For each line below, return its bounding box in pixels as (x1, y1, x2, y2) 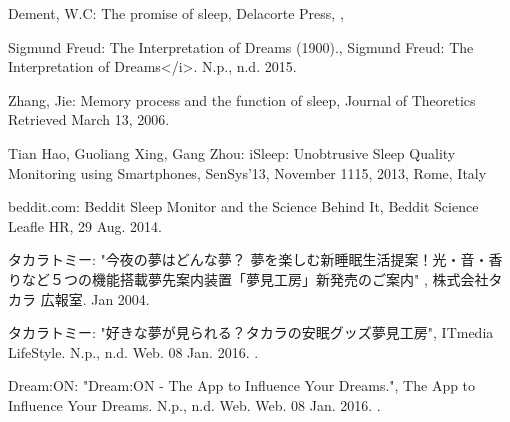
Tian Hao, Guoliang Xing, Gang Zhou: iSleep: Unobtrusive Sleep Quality (8, 142, 456, 163)
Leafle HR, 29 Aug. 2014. (8, 215, 162, 236)
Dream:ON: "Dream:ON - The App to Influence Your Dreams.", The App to (8, 375, 476, 396)
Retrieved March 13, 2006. (8, 109, 170, 130)
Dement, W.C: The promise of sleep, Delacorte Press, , (8, 3, 344, 23)
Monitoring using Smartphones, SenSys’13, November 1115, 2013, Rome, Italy (8, 162, 487, 183)
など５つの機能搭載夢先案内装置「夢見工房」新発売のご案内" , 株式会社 (21, 268, 489, 289)
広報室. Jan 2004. (40, 288, 150, 309)
